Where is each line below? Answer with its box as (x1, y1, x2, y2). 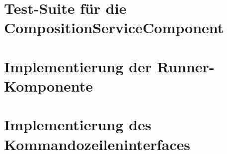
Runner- (156, 56, 215, 76)
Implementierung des (4, 114, 151, 135)
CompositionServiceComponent (4, 17, 224, 38)
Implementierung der (4, 56, 152, 76)
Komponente (4, 75, 93, 96)
